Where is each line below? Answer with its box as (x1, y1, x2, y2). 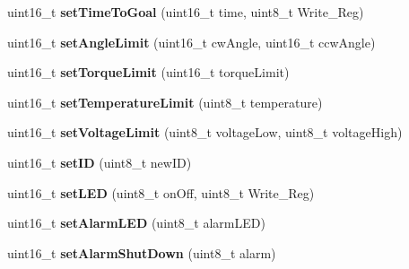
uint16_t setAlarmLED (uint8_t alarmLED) (7, 213, 265, 232)
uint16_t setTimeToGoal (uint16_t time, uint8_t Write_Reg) (7, 3, 364, 21)
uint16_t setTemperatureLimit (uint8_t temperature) (7, 92, 323, 111)
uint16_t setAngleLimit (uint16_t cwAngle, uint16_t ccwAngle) (7, 32, 376, 51)
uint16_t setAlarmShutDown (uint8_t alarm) (7, 243, 276, 262)
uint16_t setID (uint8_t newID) (7, 152, 192, 171)
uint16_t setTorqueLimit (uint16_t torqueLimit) (7, 63, 290, 82)
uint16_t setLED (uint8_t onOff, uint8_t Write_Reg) (7, 183, 315, 202)
